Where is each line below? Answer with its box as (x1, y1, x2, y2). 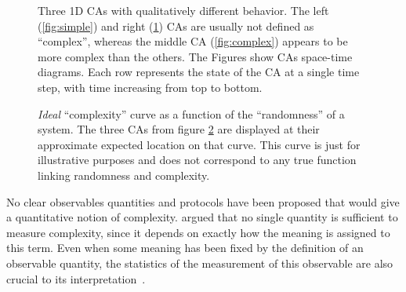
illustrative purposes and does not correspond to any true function (38, 151, 357, 168)
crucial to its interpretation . (6, 270, 146, 287)
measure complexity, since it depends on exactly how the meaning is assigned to (6, 224, 390, 240)
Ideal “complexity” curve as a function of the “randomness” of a (38, 105, 345, 122)
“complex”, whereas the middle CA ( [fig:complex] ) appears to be (38, 33, 348, 49)
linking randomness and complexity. (38, 166, 210, 183)
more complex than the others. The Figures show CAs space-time (38, 48, 353, 64)
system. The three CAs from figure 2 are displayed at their (38, 121, 320, 137)
